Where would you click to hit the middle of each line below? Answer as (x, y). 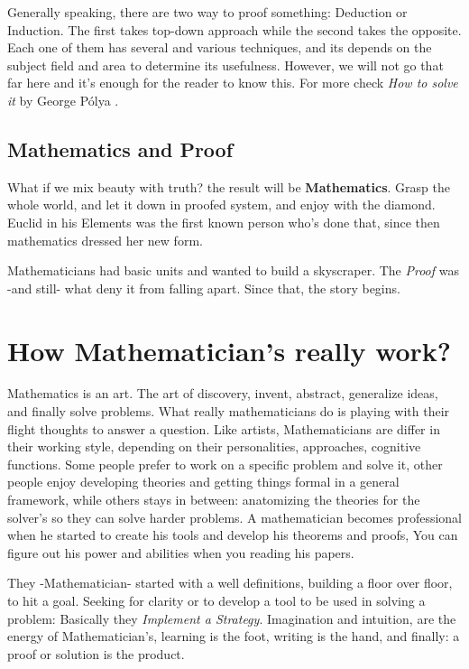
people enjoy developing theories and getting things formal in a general (203, 482)
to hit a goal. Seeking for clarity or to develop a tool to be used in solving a (216, 600)
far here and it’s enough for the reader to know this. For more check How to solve (233, 83)
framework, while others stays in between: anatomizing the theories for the (214, 500)
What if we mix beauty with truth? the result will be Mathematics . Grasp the (229, 186)
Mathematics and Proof (120, 149)
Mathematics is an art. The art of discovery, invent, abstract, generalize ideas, (223, 393)
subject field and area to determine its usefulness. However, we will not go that (225, 65)
